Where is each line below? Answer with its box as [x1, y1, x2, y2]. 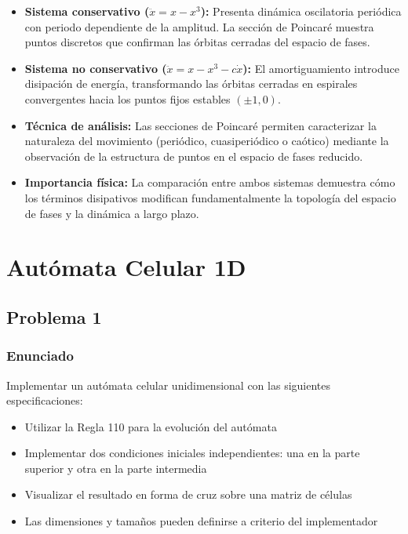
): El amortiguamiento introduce [242, 60, 399, 76]
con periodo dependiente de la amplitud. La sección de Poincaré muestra [24, 18, 374, 35]
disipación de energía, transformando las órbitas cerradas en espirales [24, 75, 358, 92]
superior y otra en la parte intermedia [24, 460, 207, 476]
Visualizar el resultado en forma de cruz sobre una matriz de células [24, 486, 352, 503]
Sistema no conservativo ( [24, 60, 167, 76]
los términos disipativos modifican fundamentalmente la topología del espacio [24, 189, 396, 205]
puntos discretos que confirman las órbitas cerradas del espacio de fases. [24, 34, 370, 50]
